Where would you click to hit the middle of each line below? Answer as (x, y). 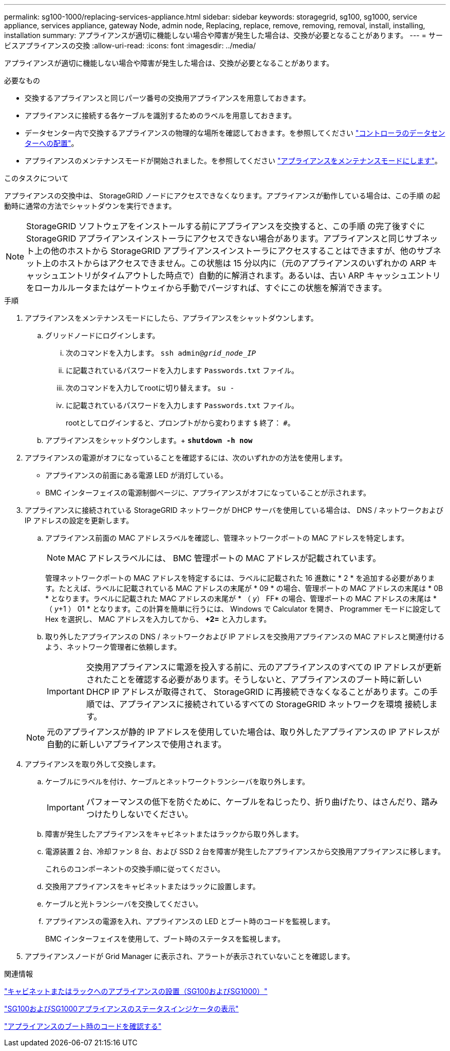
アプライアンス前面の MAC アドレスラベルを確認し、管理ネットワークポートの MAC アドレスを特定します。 (227, 538)
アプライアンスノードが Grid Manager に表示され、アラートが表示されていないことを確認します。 (190, 956)
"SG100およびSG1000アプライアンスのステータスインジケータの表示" (121, 1009)
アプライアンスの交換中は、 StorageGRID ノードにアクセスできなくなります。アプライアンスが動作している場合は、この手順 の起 (222, 196)
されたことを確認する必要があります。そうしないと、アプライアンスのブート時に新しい (254, 679)
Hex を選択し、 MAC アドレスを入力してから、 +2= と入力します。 (158, 619)
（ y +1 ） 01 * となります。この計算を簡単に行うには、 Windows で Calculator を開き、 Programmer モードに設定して (243, 609)
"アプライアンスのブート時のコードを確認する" (83, 1026)
